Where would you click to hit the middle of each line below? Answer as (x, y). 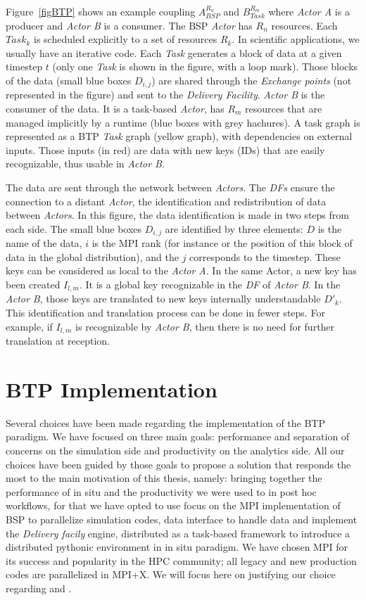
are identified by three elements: (234, 228)
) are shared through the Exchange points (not (252, 80)
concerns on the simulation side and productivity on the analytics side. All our (175, 450)
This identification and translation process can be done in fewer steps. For (165, 313)
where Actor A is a (309, 11)
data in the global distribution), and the (92, 256)
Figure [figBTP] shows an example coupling (101, 11)
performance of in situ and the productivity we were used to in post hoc (161, 491)
